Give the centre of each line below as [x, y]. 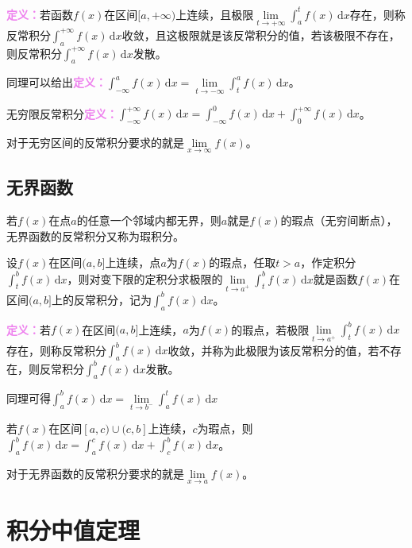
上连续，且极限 [215, 14]
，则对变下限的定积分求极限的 [145, 278]
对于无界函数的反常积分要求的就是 [95, 474]
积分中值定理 [73, 530]
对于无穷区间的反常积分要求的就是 [95, 142]
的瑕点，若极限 [270, 329]
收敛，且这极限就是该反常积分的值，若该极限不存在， [261, 35]
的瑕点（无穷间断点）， [339, 220]
